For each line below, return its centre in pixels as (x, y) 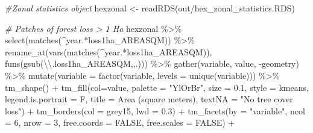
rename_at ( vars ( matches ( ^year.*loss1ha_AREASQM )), (109, 51)
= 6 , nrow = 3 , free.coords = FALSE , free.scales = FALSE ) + (120, 122)
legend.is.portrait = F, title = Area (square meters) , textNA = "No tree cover (149, 99)
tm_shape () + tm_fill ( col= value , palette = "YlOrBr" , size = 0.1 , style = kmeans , (157, 87)
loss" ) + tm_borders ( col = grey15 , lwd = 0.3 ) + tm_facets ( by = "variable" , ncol (155, 110)
